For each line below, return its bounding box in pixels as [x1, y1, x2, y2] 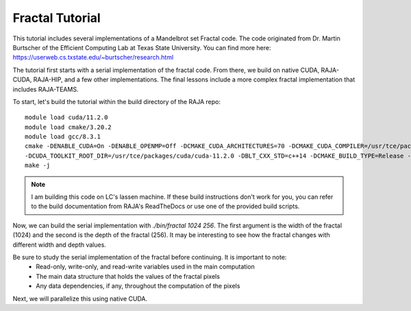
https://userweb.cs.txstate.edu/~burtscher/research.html [12, 53, 174, 62]
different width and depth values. [12, 240, 106, 249]
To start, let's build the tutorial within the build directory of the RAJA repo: [12, 97, 221, 105]
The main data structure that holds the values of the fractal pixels [36, 272, 221, 280]
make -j [25, 162, 51, 169]
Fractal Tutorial [12, 10, 101, 25]
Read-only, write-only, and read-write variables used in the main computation [36, 262, 255, 271]
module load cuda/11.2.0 [25, 114, 108, 121]
